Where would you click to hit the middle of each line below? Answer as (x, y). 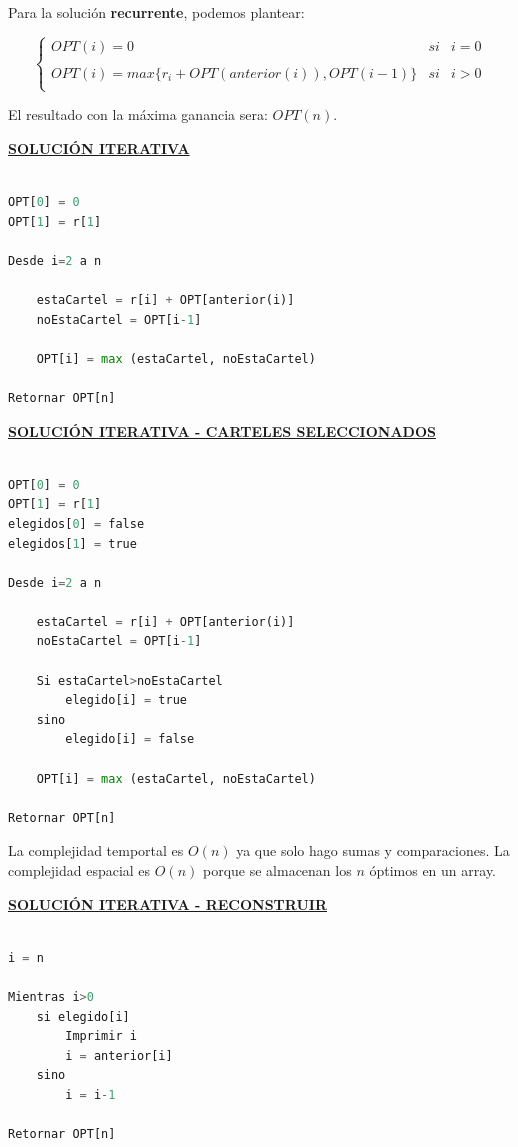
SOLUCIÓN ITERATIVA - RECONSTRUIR (167, 903)
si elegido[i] (83, 1016)
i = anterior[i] (119, 1055)
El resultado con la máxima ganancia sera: (138, 114)
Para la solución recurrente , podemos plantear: (156, 12)
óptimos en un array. (433, 870)
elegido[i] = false (130, 739)
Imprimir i (101, 1036)
